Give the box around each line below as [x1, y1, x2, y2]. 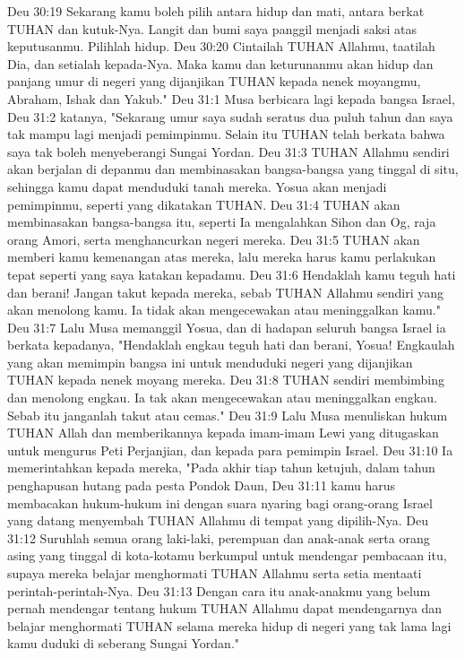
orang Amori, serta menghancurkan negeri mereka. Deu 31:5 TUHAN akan [7, 229, 420, 248]
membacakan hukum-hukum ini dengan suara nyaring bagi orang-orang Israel [7, 493, 433, 512]
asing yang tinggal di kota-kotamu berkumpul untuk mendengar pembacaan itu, [7, 546, 447, 565]
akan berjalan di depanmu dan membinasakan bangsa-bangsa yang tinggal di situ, [7, 160, 459, 178]
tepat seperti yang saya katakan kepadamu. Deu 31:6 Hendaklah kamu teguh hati [7, 264, 456, 283]
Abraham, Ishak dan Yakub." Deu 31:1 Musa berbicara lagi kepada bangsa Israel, [7, 89, 455, 108]
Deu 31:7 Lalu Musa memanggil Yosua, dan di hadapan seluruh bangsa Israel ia [7, 317, 446, 336]
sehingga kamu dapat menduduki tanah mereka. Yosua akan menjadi [7, 177, 387, 195]
